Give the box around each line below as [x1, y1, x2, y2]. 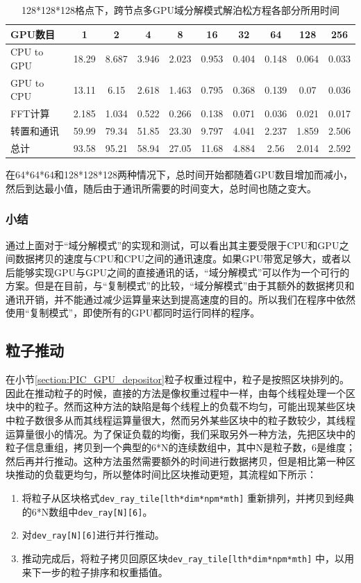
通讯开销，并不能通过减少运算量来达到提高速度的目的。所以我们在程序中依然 [6, 291, 355, 306]
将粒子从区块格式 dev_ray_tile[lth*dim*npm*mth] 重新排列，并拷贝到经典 [22, 491, 355, 505]
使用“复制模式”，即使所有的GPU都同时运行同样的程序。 [6, 305, 260, 320]
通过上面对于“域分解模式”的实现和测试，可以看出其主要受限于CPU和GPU [6, 237, 339, 252]
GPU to [10, 75, 44, 90]
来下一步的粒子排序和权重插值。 [22, 564, 168, 579]
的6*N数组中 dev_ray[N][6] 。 [22, 504, 153, 518]
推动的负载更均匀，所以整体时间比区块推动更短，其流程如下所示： [15, 467, 317, 482]
